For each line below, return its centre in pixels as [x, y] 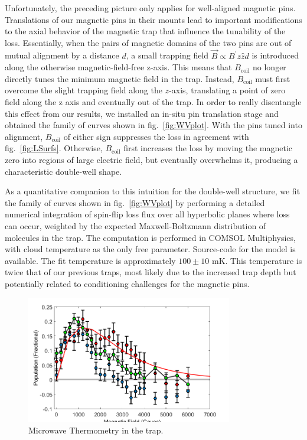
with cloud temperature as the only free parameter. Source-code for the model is [150, 249]
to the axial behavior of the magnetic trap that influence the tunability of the [145, 31]
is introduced [275, 55]
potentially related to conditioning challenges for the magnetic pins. [127, 283]
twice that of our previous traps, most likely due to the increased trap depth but [151, 272]
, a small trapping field [167, 55]
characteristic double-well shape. [63, 171]
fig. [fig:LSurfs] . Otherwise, [54, 148]
